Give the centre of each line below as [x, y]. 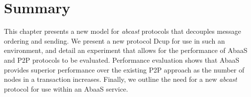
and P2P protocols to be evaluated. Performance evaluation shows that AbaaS [122, 60]
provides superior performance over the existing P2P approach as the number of [124, 69]
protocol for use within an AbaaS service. [66, 88]
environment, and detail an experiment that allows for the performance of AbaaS [126, 50]
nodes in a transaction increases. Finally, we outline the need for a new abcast [121, 79]
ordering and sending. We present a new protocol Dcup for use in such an [114, 40]
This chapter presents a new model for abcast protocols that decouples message [123, 31]
